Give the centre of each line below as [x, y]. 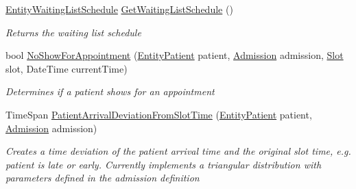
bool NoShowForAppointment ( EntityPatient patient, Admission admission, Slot [175, 55]
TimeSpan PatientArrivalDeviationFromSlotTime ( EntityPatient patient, [159, 114]
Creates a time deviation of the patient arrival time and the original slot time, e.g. [178, 151]
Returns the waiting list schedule [73, 32]
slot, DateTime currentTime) [67, 68]
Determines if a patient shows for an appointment [110, 91]
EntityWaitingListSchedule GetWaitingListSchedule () [119, 9]
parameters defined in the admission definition [103, 178]
